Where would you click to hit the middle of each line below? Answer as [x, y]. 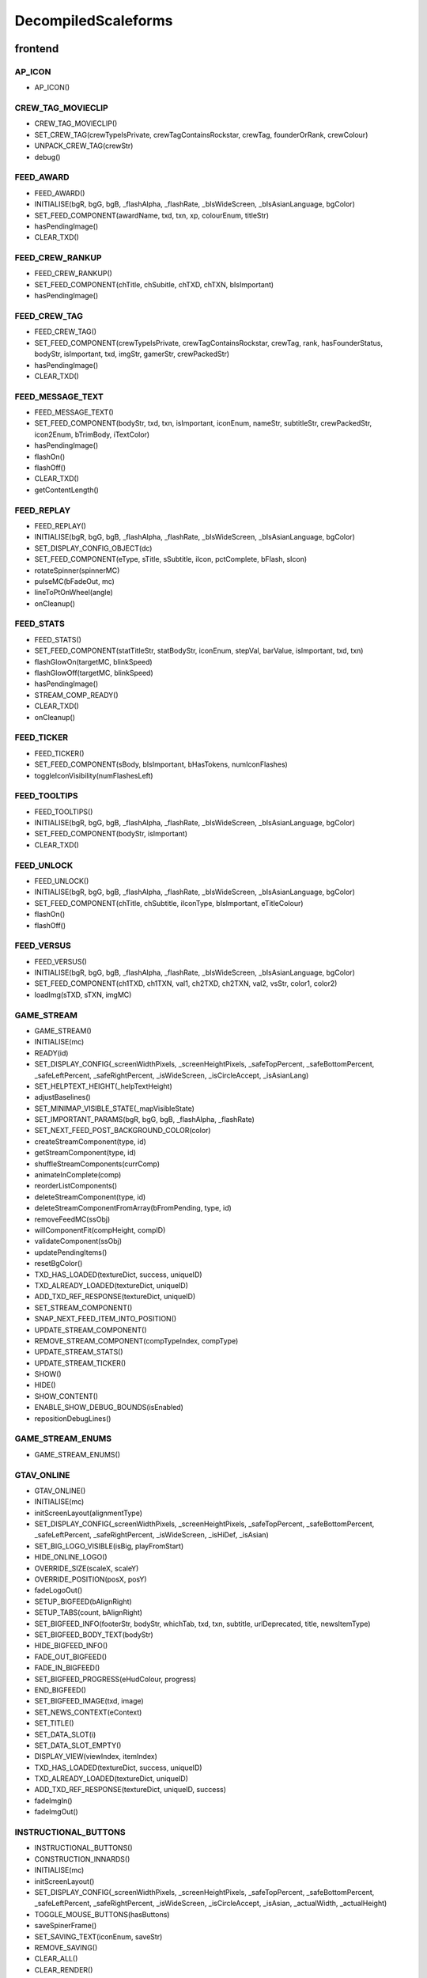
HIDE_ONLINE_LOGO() [71, 1557]
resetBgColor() [59, 1264]
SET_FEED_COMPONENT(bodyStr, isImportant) [111, 834]
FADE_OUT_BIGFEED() [71, 1657]
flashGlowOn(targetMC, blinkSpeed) [94, 661]
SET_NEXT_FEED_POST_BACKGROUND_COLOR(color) [123, 1131]
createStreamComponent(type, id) [90, 1141]
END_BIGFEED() [60, 1690]
